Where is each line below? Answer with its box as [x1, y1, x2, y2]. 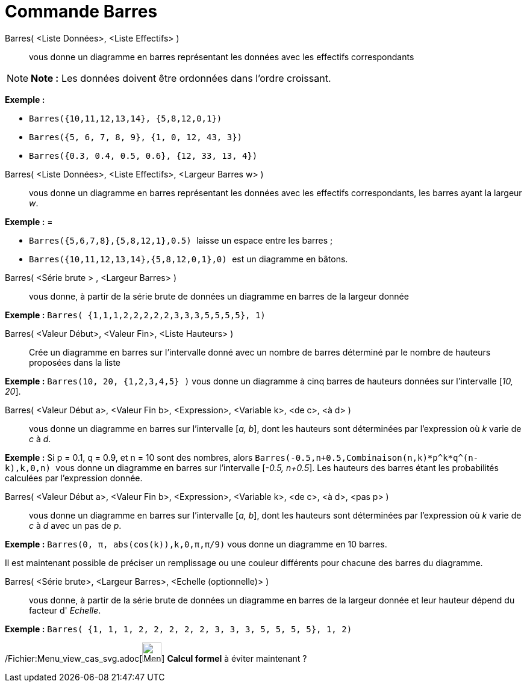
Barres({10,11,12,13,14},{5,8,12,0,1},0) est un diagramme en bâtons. [29, 253, 348, 264]
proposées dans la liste [29, 357, 121, 368]
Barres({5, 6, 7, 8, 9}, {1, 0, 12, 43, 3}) [29, 132, 243, 142]
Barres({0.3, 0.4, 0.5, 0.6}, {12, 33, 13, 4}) [29, 150, 258, 161]
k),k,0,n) [5, 463, 51, 473]
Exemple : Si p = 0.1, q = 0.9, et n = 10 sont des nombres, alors [5, 452, 253, 463]
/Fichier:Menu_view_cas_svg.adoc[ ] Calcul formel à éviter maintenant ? [5, 653, 307, 664]
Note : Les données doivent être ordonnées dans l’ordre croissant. [31, 72, 331, 84]
